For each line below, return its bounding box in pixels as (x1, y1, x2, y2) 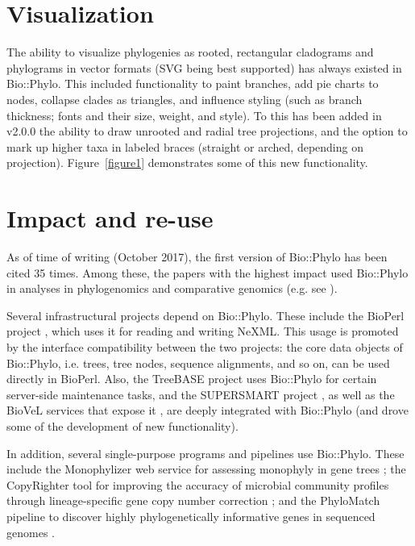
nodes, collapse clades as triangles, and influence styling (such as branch (6, 90, 363, 107)
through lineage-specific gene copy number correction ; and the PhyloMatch (6, 492, 380, 509)
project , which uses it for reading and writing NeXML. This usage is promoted (6, 323, 399, 340)
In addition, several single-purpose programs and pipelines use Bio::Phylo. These (6, 444, 405, 461)
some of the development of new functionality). (6, 417, 239, 434)
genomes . (6, 523, 55, 540)
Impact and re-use (6, 202, 214, 235)
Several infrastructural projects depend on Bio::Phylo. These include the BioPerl (6, 306, 405, 323)
